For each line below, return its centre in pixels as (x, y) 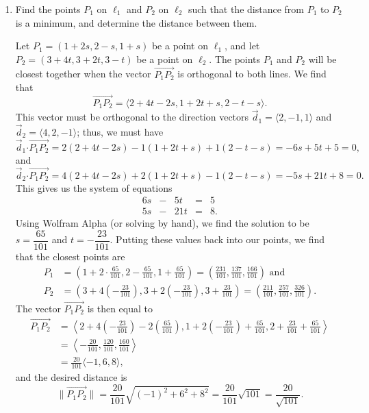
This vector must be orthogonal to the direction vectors (132, 117)
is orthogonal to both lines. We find (252, 74)
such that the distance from (246, 9)
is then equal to (120, 308)
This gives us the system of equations (94, 187)
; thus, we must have (120, 132)
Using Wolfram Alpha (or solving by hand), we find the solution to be (162, 223)
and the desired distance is (71, 377)
